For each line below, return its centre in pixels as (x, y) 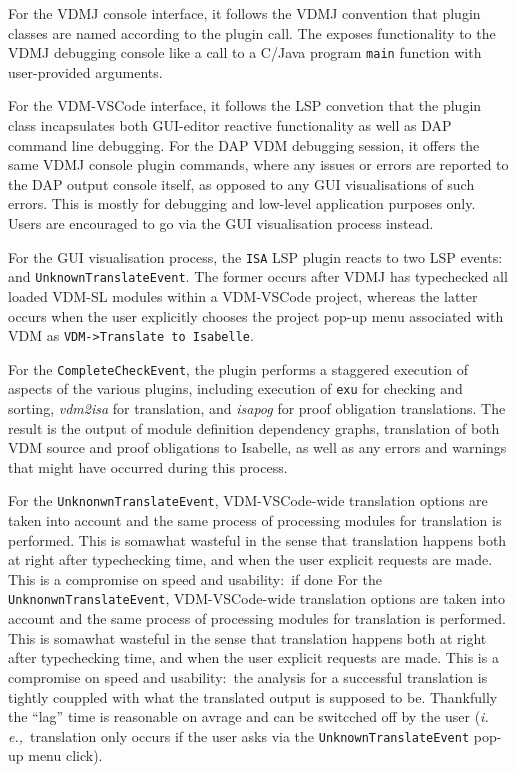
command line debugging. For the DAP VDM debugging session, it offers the (244, 144)
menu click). (65, 755)
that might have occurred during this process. (148, 466)
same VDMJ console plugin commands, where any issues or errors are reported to (258, 164)
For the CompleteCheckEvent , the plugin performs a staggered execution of (238, 368)
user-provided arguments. (85, 71)
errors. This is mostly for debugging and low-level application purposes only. (242, 203)
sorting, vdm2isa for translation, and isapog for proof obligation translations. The (257, 408)
